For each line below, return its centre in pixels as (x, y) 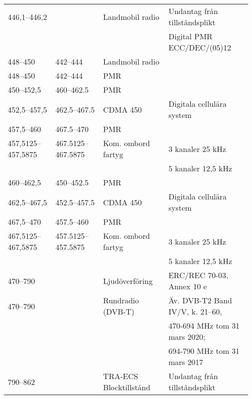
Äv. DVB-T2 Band (200, 300)
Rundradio (121, 300)
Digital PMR (190, 36)
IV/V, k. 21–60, (195, 311)
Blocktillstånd (127, 387)
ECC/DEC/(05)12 (200, 47)
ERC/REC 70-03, (198, 275)
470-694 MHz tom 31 (204, 325)
